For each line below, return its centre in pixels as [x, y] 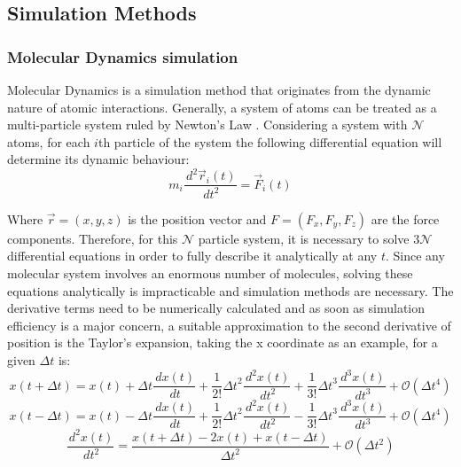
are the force [405, 218]
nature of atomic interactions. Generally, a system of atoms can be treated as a [222, 107]
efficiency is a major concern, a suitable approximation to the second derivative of [229, 325]
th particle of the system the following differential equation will [270, 141]
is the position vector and [197, 218]
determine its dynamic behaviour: [98, 159]
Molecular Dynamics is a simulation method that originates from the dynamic [219, 90]
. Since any [415, 256]
